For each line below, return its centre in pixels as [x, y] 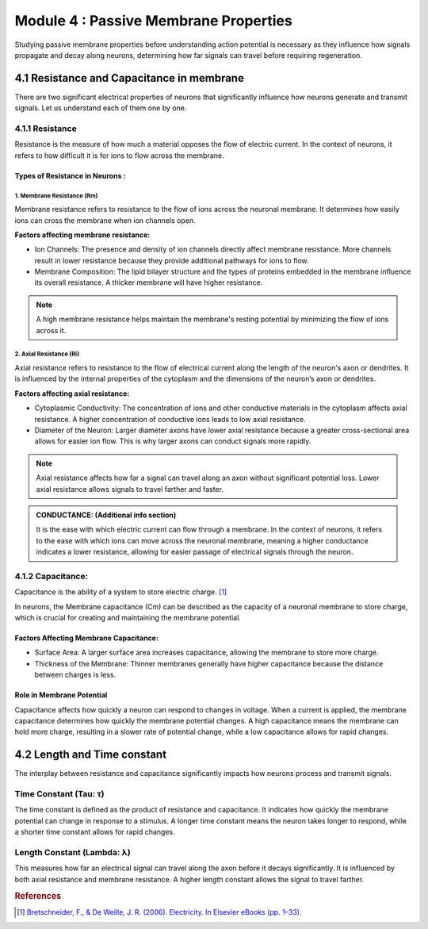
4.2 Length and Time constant [90, 755]
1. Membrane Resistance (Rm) [56, 196]
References [38, 896]
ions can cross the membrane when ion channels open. [105, 220]
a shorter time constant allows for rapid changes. [95, 832]
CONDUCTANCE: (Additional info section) [106, 515]
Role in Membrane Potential [61, 695]
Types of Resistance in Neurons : [70, 175]
